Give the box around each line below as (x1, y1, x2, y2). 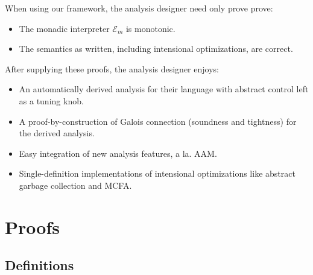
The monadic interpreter (19, 22, 110, 34)
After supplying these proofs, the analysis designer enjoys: (5, 62, 219, 75)
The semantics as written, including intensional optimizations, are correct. (19, 42, 293, 55)
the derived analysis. (19, 127, 95, 139)
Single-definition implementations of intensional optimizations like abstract (19, 167, 296, 180)
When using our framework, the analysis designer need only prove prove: (5, 2, 273, 14)
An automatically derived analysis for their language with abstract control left (19, 83, 309, 95)
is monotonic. (125, 22, 175, 34)
